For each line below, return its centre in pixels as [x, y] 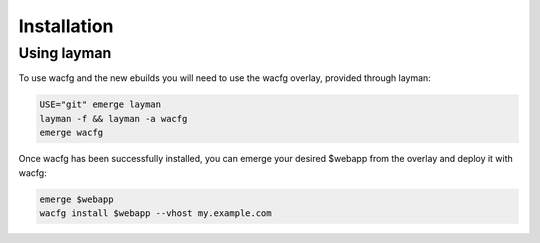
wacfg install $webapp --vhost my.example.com [155, 213]
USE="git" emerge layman [100, 104]
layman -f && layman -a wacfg [113, 118]
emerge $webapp [76, 199]
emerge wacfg [71, 133]
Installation [66, 26]
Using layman [65, 53]
